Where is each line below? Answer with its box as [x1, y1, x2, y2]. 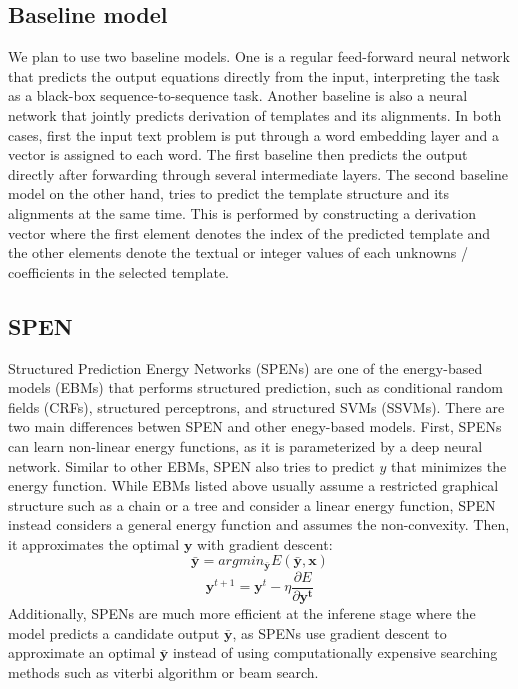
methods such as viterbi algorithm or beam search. [8, 661, 319, 682]
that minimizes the [390, 455, 507, 476]
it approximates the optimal [8, 533, 180, 554]
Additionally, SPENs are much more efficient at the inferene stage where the [8, 602, 476, 623]
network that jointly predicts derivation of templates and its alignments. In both [8, 104, 502, 125]
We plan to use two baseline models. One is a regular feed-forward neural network [8, 46, 510, 67]
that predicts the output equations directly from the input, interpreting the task [8, 65, 500, 86]
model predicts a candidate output [8, 622, 220, 643]
